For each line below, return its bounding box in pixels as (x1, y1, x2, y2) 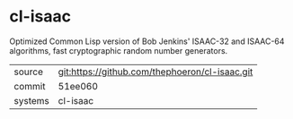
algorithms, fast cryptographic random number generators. (9, 45, 228, 55)
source (13, 65, 43, 78)
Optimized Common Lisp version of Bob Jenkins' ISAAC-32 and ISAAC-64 (9, 36, 285, 47)
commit (13, 80, 46, 92)
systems (13, 94, 49, 106)
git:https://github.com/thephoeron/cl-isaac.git (58, 65, 253, 78)
